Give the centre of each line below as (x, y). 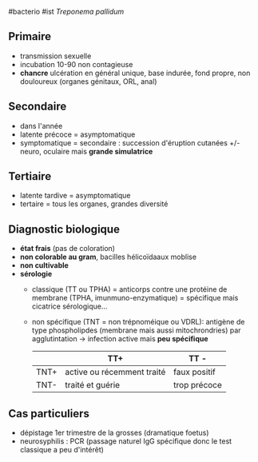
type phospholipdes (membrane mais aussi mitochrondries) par (136, 330)
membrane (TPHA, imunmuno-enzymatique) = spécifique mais (135, 298)
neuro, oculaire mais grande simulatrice (86, 151)
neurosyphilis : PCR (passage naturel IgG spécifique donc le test (126, 441)
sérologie (36, 274)
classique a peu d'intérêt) (62, 450)
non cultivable (44, 265)
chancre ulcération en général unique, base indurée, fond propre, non (135, 73)
